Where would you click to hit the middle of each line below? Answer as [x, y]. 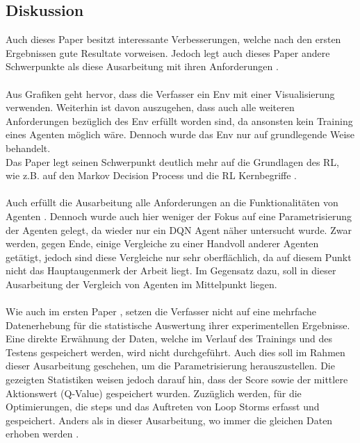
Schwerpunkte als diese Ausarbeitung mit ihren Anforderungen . [142, 66]
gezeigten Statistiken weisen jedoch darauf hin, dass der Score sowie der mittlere [177, 379]
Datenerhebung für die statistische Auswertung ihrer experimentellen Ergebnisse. [178, 325]
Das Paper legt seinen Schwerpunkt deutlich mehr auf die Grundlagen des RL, [173, 161]
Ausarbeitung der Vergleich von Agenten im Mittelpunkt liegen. [141, 284]
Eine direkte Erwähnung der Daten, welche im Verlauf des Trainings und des [169, 338]
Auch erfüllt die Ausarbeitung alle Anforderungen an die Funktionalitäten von [172, 202]
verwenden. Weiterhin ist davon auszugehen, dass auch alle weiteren [150, 107]
